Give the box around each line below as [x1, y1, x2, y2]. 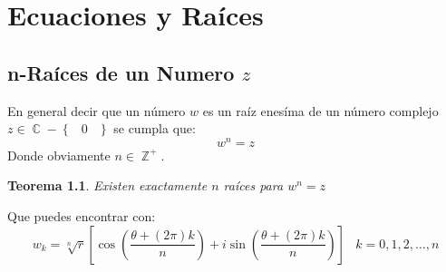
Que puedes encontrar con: [7, 207, 156, 226]
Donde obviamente [7, 145, 111, 164]
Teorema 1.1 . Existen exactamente [7, 176, 208, 195]
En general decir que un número [7, 101, 186, 120]
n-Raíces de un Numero [7, 58, 235, 86]
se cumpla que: [113, 119, 196, 138]
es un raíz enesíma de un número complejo [202, 101, 439, 120]
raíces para [223, 176, 284, 195]
